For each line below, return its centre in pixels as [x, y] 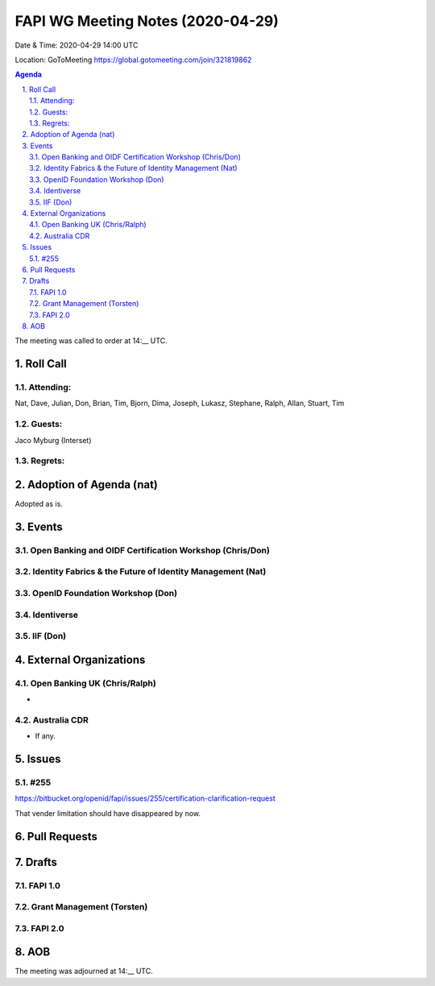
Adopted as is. [39, 504]
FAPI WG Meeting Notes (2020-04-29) [147, 21]
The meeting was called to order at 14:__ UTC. [91, 341]
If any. [46, 736]
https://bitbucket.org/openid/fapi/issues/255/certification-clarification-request [145, 798]
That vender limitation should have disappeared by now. [108, 813]
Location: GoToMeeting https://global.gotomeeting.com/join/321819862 [133, 60]
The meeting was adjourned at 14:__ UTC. [84, 971]
